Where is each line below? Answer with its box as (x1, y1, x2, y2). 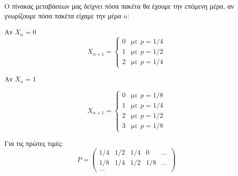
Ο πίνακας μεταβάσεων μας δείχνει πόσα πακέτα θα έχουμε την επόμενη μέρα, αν (4, 1, 234, 11)
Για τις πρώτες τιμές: (4, 138, 63, 148)
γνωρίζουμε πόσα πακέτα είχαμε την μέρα (4, 10, 121, 20)
